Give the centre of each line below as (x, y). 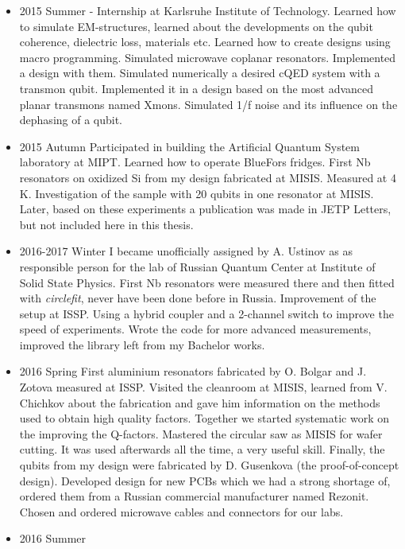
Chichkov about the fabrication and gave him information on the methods (200, 402)
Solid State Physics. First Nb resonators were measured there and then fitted (207, 282)
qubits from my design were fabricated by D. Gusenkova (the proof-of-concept (209, 465)
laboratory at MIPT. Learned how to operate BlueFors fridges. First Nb (195, 162)
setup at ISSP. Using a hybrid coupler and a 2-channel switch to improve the (206, 313)
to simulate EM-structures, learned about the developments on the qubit (196, 26)
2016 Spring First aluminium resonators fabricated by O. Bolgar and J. (193, 371)
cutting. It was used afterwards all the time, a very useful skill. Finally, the (202, 449)
